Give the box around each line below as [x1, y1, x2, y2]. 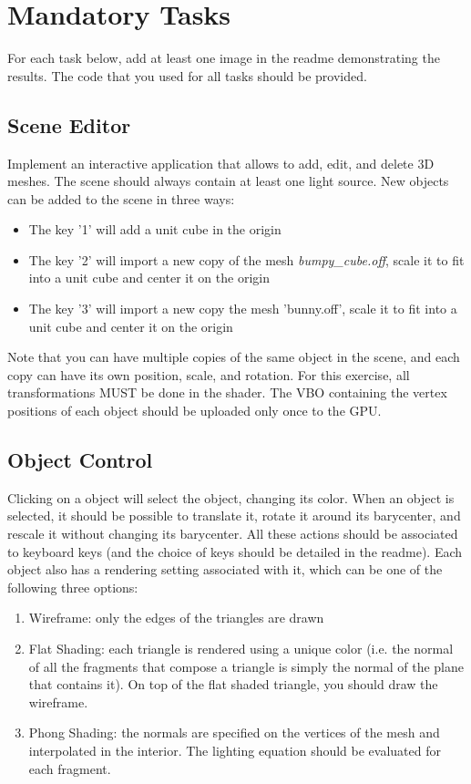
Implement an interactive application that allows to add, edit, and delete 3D [7, 153, 435, 172]
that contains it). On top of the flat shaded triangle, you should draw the [28, 675, 438, 694]
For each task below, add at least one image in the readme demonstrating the [7, 48, 440, 67]
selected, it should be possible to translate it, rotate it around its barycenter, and [7, 506, 461, 525]
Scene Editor [7, 110, 131, 139]
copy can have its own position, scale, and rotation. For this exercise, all [7, 365, 410, 384]
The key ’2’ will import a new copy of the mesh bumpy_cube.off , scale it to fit [28, 250, 465, 269]
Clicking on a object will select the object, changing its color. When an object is [7, 488, 455, 507]
